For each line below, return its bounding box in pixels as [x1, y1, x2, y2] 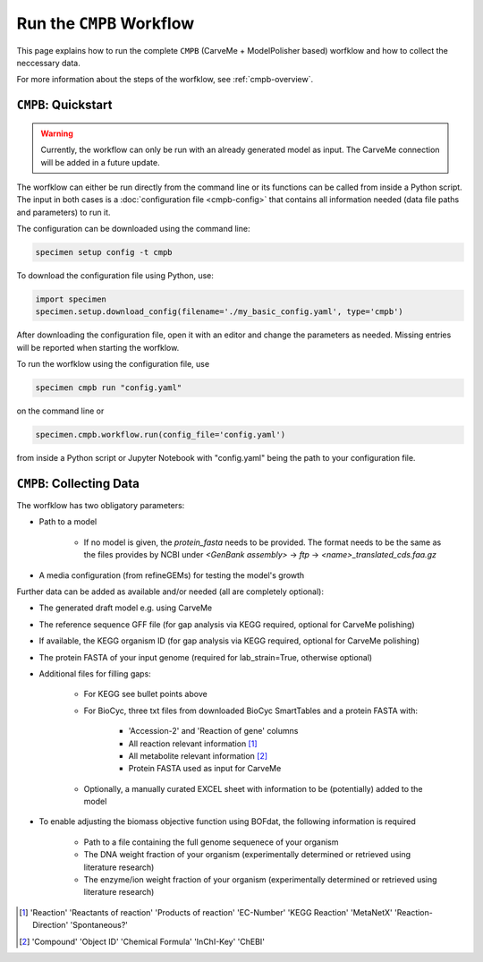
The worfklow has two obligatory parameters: [16, 500, 185, 511]
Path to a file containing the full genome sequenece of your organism [83, 837, 339, 847]
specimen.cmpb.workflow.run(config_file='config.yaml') [35, 430, 286, 440]
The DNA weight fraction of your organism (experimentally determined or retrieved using [83, 849, 411, 860]
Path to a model [38, 516, 97, 527]
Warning [40, 128, 73, 139]
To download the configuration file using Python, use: [16, 270, 215, 281]
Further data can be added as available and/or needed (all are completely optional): [16, 586, 324, 597]
